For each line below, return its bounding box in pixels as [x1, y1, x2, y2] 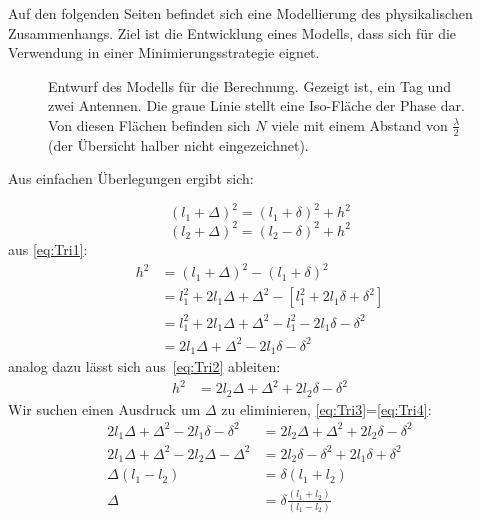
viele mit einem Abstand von [271, 114, 448, 135]
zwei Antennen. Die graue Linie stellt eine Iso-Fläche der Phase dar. [48, 95, 465, 116]
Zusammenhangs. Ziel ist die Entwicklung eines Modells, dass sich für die [8, 22, 457, 43]
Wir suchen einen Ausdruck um [8, 398, 201, 419]
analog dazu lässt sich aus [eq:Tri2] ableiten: [8, 356, 281, 377]
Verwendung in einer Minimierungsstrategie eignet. [8, 42, 320, 63]
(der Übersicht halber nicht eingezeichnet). [48, 134, 309, 155]
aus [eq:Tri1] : [8, 238, 88, 259]
